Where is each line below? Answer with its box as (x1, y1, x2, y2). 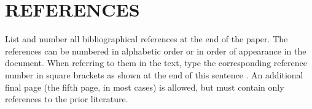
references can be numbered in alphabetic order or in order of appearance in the (5, 44, 306, 57)
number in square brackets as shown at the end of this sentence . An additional (5, 68, 303, 81)
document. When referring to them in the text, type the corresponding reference (5, 56, 307, 69)
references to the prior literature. (5, 92, 128, 105)
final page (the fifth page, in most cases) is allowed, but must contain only (5, 80, 284, 93)
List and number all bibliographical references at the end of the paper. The (5, 32, 288, 45)
